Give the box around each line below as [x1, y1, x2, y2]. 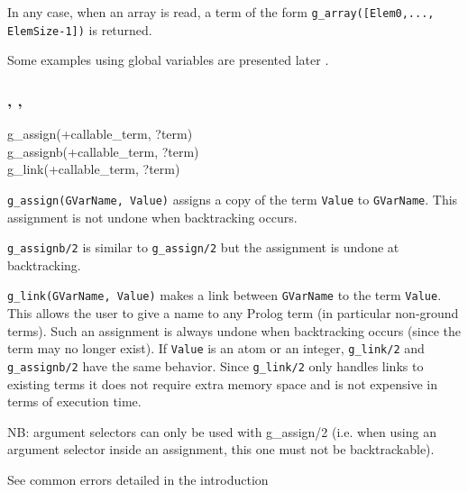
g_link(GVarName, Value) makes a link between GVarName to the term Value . [7, 286, 442, 305]
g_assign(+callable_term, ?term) [7, 124, 193, 143]
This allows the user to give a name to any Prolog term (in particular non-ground [7, 304, 459, 323]
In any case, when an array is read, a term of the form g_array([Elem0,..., [7, 3, 435, 21]
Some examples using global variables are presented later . [7, 50, 329, 69]
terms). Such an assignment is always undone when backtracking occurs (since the [7, 321, 462, 340]
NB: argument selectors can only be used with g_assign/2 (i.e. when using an [7, 422, 436, 441]
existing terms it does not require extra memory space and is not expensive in [7, 374, 438, 393]
